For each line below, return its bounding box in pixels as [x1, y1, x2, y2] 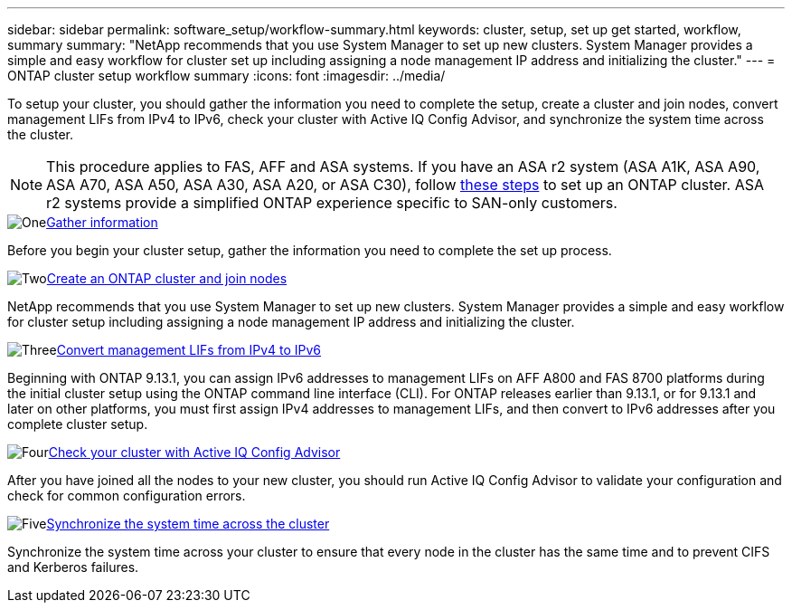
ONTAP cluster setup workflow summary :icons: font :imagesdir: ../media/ [7, 68, 446, 83]
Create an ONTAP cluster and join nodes [46, 271, 288, 286]
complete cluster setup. [7, 416, 148, 432]
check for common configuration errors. [7, 488, 246, 503]
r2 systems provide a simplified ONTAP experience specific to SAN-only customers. [46, 194, 618, 212]
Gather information [46, 214, 158, 230]
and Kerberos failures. [7, 559, 139, 575]
